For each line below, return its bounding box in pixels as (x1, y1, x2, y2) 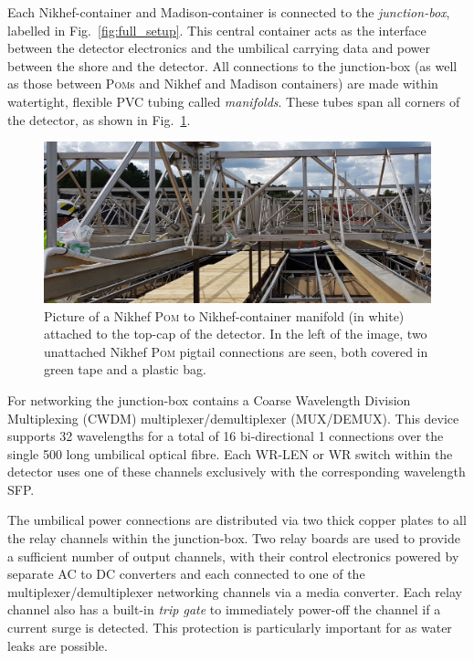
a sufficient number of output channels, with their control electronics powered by (7, 546, 459, 565)
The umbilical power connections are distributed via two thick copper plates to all (7, 510, 467, 530)
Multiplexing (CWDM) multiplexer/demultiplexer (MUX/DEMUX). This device (7, 408, 459, 427)
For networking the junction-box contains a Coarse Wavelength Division (7, 390, 411, 409)
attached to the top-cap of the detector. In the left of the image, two (44, 324, 427, 343)
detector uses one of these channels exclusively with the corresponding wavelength (7, 462, 466, 481)
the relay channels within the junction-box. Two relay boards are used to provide (7, 529, 460, 548)
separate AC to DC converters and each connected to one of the (7, 564, 365, 583)
